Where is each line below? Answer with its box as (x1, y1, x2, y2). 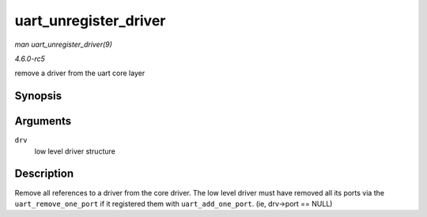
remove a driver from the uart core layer (14, 68, 145, 78)
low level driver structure (34, 147, 116, 156)
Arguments (14, 115, 72, 128)
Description (14, 167, 74, 181)
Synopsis (14, 89, 62, 103)
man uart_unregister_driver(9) (14, 40, 112, 49)
